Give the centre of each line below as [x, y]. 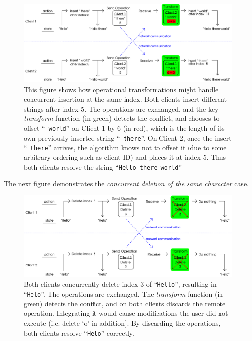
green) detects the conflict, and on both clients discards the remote [125, 303]
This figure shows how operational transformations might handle [121, 89]
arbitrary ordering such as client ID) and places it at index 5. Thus [125, 157]
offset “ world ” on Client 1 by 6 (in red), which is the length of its [124, 128]
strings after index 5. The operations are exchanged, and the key [121, 108]
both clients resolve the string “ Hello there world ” [103, 167]
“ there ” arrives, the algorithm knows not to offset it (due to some [125, 147]
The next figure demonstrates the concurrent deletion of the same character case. [126, 183]
